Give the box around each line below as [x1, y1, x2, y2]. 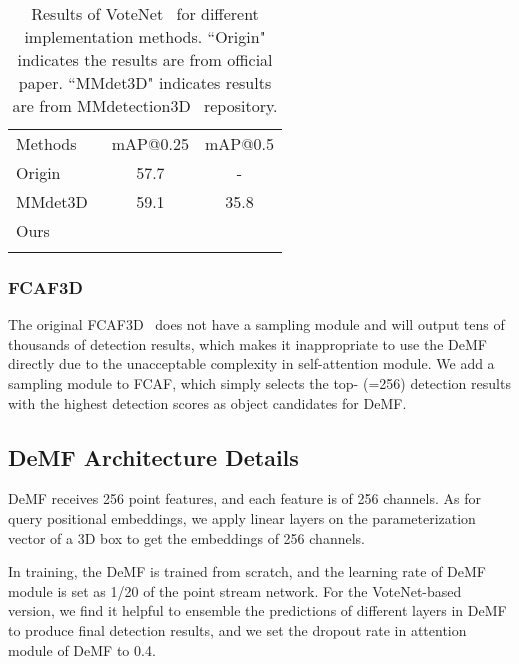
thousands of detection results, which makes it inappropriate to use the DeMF [8, 333, 487, 354]
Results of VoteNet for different [31, 2, 259, 25]
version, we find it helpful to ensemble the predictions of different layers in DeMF [8, 600, 507, 621]
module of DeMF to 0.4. [8, 639, 156, 660]
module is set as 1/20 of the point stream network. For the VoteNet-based [8, 580, 462, 601]
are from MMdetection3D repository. [12, 94, 278, 117]
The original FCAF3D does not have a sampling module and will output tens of [8, 314, 505, 335]
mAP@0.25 [111, 132, 189, 155]
